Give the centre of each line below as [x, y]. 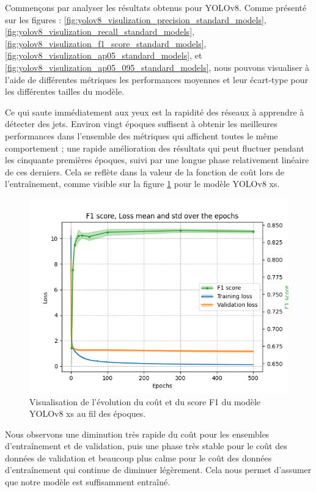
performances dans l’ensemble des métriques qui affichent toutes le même [141, 135]
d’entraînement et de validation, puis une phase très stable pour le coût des [146, 446]
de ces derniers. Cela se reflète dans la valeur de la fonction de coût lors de [145, 171]
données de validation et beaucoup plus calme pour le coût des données [138, 457]
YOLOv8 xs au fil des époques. [88, 413]
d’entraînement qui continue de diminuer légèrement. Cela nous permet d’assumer [158, 470]
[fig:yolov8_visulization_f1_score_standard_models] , [106, 43]
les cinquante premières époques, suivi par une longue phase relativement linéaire [157, 160]
